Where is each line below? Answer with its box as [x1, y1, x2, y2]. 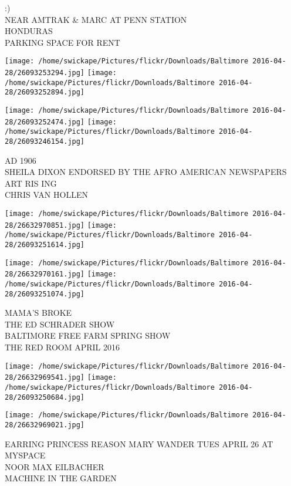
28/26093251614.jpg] [5, 240, 85, 249]
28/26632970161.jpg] [5, 270, 85, 279]
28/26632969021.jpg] [5, 420, 85, 429]
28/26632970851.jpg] [5, 221, 85, 230]
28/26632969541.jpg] [5, 373, 85, 382]
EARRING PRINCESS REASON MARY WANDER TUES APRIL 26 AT [5, 437, 273, 450]
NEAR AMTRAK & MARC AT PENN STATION [5, 13, 187, 25]
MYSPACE [5, 449, 46, 461]
